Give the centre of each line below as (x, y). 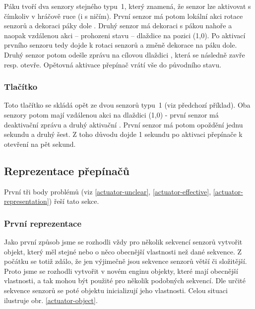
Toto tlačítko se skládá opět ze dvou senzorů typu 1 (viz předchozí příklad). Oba (127, 105)
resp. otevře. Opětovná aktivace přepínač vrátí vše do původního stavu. (113, 64)
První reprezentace (43, 223)
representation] (27, 201)
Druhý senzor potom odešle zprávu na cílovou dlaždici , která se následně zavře (125, 54)
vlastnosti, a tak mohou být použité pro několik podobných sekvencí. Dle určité (125, 280)
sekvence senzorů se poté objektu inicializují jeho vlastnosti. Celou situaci (116, 290)
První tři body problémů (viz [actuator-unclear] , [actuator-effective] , (108, 191)
